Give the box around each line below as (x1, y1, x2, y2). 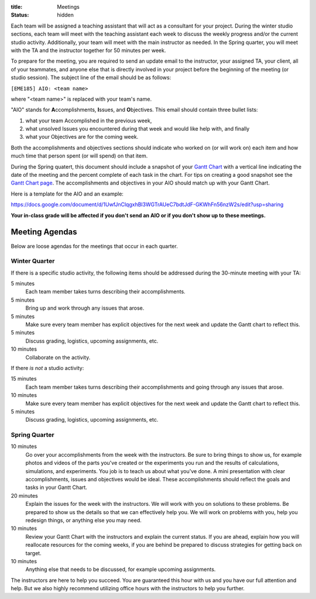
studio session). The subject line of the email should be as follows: (11, 74, 171, 81)
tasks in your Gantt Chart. (25, 484, 88, 491)
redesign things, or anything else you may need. (25, 516, 142, 523)
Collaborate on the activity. (25, 354, 91, 361)
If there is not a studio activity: (11, 364, 84, 371)
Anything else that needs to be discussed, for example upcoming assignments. (25, 566, 216, 573)
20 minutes (11, 492, 38, 499)
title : (11, 4, 23, 10)
